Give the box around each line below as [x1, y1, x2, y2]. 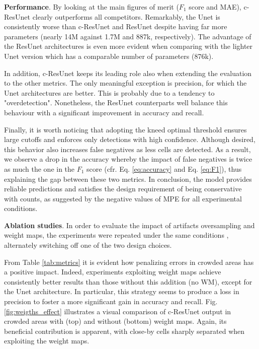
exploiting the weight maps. [4, 335, 90, 346]
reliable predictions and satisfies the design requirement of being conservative [4, 183, 242, 194]
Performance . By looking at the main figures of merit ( [4, 2, 179, 12]
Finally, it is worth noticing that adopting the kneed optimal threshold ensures [4, 124, 247, 134]
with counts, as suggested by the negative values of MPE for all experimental [4, 193, 242, 203]
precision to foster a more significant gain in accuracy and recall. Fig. [4, 296, 218, 307]
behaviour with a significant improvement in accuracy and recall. [4, 107, 204, 117]
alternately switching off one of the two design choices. [4, 240, 172, 250]
